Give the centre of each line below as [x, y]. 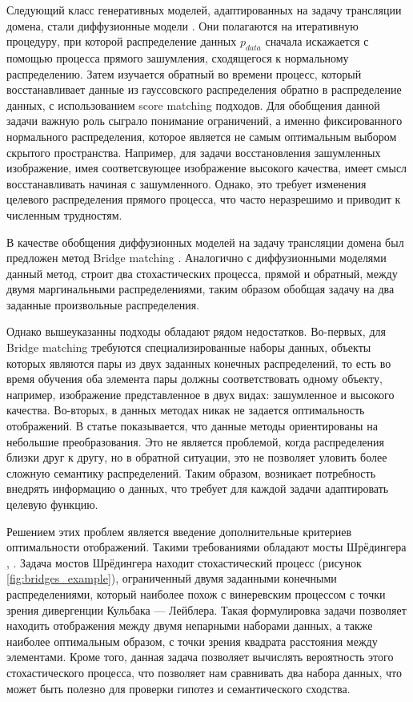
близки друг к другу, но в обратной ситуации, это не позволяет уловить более [197, 457]
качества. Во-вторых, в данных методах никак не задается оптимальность [186, 410]
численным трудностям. [64, 214]
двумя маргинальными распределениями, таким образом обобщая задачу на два [200, 289]
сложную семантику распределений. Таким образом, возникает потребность [191, 472]
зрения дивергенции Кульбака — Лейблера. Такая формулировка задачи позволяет [206, 609]
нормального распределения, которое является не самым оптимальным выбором [202, 136]
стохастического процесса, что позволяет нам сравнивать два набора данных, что [204, 672]
